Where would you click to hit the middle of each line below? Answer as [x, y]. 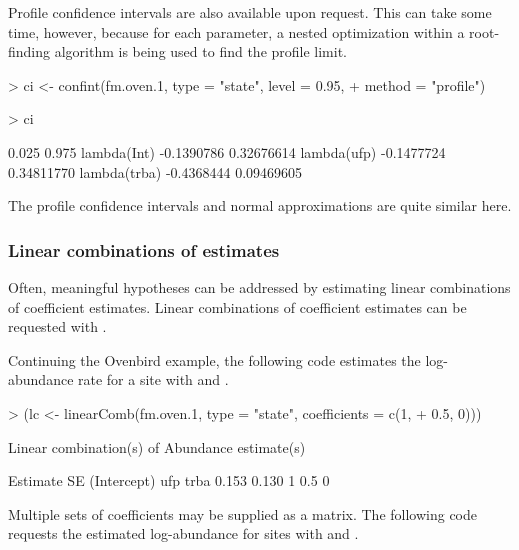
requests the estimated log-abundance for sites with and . [183, 533]
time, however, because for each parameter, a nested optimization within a [236, 31]
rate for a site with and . [153, 379]
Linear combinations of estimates [144, 249]
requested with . [57, 326]
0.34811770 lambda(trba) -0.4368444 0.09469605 [155, 171]
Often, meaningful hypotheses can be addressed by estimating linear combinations [259, 286]
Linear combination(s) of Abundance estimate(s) [157, 446]
